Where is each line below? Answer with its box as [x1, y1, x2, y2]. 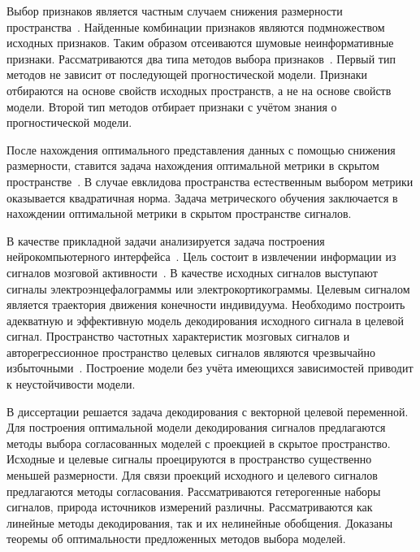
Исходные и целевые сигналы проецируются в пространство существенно [6, 450, 372, 467]
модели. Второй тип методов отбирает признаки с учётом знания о [6, 98, 337, 115]
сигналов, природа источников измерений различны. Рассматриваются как [6, 498, 373, 515]
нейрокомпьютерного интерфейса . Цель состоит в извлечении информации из [6, 248, 396, 265]
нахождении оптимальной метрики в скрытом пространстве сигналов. [6, 205, 352, 222]
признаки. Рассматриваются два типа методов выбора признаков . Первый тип [6, 50, 396, 67]
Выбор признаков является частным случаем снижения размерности [6, 2, 343, 19]
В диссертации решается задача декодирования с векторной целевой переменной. [6, 402, 409, 419]
